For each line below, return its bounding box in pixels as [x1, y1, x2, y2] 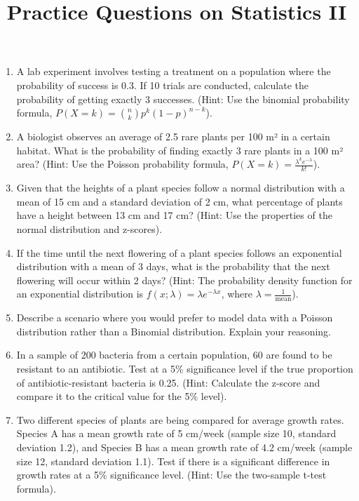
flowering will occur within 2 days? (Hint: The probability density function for [16, 272, 353, 287]
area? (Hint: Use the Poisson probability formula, [16, 156, 229, 171]
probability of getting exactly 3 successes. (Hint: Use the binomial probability [16, 91, 350, 106]
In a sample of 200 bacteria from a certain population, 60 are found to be [16, 347, 332, 362]
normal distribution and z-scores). [16, 222, 163, 236]
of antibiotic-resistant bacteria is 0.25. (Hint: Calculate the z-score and [16, 375, 320, 389]
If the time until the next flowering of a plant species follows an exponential [16, 245, 342, 260]
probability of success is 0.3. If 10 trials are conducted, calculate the [16, 77, 309, 92]
